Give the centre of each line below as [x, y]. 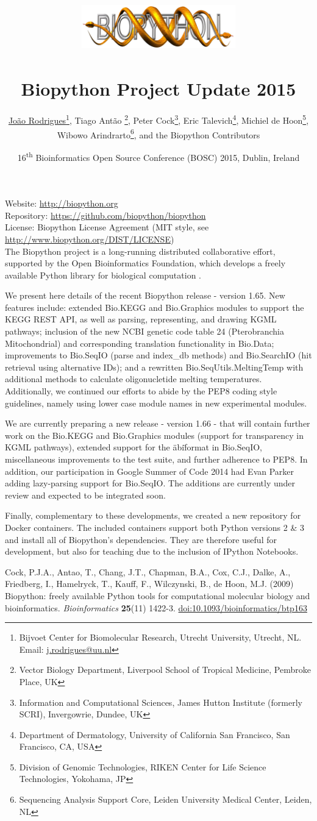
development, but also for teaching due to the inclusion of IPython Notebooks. [152, 551]
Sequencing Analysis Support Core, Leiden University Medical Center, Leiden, [166, 799]
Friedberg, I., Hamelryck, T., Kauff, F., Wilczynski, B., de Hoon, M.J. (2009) [149, 584]
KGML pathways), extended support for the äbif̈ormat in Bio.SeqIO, [134, 447]
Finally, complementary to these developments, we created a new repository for [153, 515]
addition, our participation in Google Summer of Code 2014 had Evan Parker [150, 471]
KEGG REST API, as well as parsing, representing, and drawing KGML [141, 319]
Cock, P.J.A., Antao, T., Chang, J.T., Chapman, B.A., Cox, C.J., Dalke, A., [148, 571]
